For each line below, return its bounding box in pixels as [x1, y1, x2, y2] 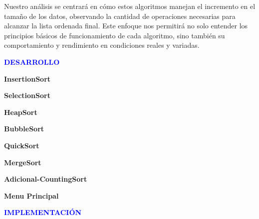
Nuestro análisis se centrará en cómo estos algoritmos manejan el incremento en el [4, 1, 256, 11]
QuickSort [4, 140, 39, 150]
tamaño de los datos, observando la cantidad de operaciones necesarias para [4, 10, 236, 21]
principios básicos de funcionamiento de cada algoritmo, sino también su [4, 30, 225, 40]
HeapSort [4, 107, 37, 117]
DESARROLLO [4, 56, 60, 67]
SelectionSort [4, 90, 50, 101]
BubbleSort [4, 123, 44, 134]
